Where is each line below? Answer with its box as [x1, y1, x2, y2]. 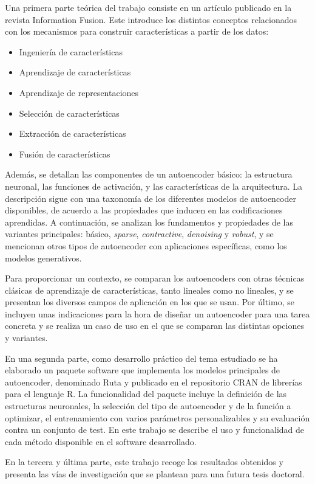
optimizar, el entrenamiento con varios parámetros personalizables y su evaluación [5, 411, 310, 424]
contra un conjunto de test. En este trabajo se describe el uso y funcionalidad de [5, 423, 305, 436]
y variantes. [5, 331, 48, 344]
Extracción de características [19, 127, 126, 140]
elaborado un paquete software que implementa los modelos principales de [5, 364, 280, 376]
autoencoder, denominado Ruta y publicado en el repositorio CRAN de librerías [5, 375, 302, 388]
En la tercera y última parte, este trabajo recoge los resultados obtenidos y [5, 455, 283, 468]
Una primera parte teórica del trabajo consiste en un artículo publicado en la [5, 1, 292, 13]
